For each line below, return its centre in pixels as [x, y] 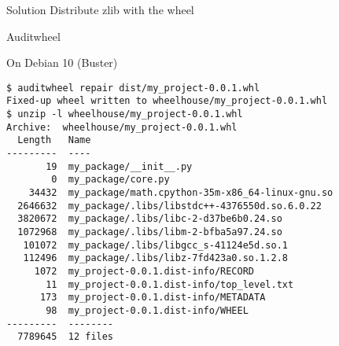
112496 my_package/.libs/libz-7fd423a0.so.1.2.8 [155, 258]
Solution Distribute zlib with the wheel [100, 9]
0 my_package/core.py [111, 180]
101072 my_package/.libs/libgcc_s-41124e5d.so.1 [155, 245]
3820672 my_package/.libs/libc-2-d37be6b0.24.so [150, 219]
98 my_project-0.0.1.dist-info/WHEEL [147, 310]
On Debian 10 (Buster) [62, 63]
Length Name [54, 140]
